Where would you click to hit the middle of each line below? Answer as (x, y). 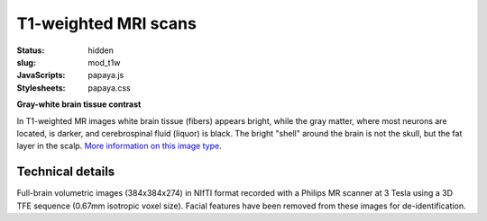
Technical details (66, 172)
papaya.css (109, 88)
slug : (26, 62)
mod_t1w (104, 62)
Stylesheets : (41, 88)
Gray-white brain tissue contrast (79, 104)
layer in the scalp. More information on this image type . (119, 146)
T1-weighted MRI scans (107, 23)
